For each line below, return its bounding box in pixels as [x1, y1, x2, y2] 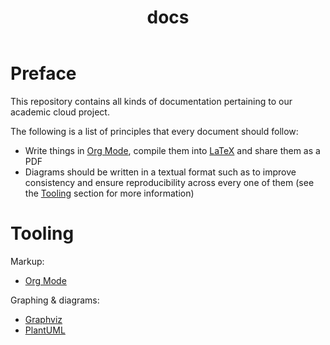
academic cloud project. [10, 106, 110, 118]
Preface [10, 62, 77, 85]
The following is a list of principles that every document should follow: [10, 125, 299, 137]
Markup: [10, 255, 45, 267]
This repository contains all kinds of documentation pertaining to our [10, 95, 293, 107]
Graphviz [24, 313, 63, 325]
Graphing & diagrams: [10, 294, 100, 306]
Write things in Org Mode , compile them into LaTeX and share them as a [24, 144, 321, 156]
